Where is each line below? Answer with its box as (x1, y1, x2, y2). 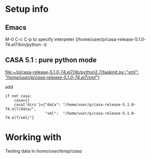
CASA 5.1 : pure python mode (5, 56, 97, 64)
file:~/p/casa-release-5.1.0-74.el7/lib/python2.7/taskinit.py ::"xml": (5, 69, 139, 75)
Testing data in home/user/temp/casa (5, 148, 82, 154)
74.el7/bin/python (5, 42, 41, 48)
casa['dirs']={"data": (14, 102, 61, 107)
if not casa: (5, 93, 32, 99)
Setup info (5, 3, 49, 15)
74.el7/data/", (5, 106, 37, 111)
